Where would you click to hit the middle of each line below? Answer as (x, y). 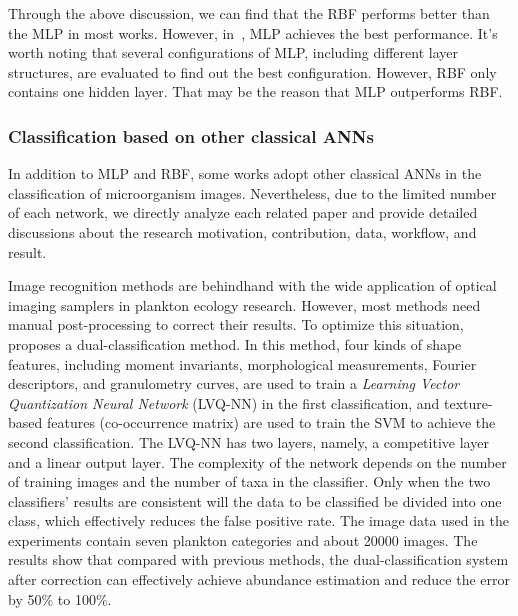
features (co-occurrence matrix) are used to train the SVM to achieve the (271, 422)
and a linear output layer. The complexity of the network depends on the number (257, 461)
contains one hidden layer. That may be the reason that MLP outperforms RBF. (255, 91)
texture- (468, 402)
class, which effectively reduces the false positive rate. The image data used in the (258, 520)
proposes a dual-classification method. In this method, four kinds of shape (235, 343)
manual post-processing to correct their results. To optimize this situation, (236, 324)
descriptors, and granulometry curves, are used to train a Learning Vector (234, 383)
